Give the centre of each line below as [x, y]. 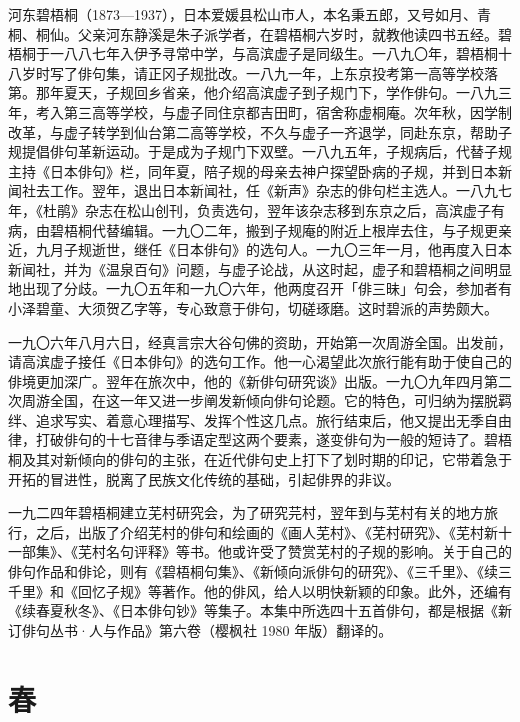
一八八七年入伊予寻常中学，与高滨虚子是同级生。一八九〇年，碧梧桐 [273, 53]
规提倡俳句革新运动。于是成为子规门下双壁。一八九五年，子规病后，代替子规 [260, 151]
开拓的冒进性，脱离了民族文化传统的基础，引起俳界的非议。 [204, 478]
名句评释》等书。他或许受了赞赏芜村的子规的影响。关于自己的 [308, 551]
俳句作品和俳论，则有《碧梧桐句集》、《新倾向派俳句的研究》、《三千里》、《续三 [260, 571]
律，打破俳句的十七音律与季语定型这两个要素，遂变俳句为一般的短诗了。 [246, 439]
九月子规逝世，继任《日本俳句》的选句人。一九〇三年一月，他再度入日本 [273, 249]
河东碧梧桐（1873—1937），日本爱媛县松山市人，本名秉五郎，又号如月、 [242, 14]
